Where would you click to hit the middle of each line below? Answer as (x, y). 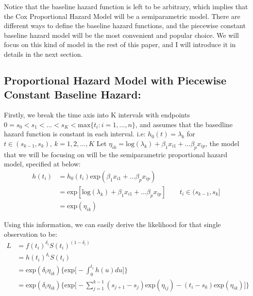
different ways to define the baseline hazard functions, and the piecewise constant (125, 25)
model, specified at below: (42, 164)
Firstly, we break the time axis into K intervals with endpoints (97, 115)
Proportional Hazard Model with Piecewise (115, 80)
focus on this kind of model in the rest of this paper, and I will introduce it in (120, 44)
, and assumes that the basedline (184, 124)
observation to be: (31, 234)
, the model (222, 143)
